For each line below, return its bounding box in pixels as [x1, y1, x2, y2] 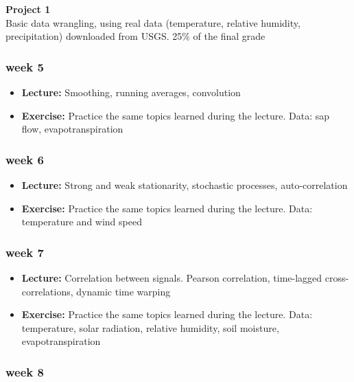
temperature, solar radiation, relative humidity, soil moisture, [21, 320, 279, 335]
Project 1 [5, 2, 51, 16]
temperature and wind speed [21, 214, 142, 229]
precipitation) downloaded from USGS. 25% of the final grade [5, 29, 265, 43]
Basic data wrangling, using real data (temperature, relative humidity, [5, 15, 300, 30]
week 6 [5, 150, 44, 168]
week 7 [5, 243, 44, 260]
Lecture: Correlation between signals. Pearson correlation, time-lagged [21, 271, 322, 284]
